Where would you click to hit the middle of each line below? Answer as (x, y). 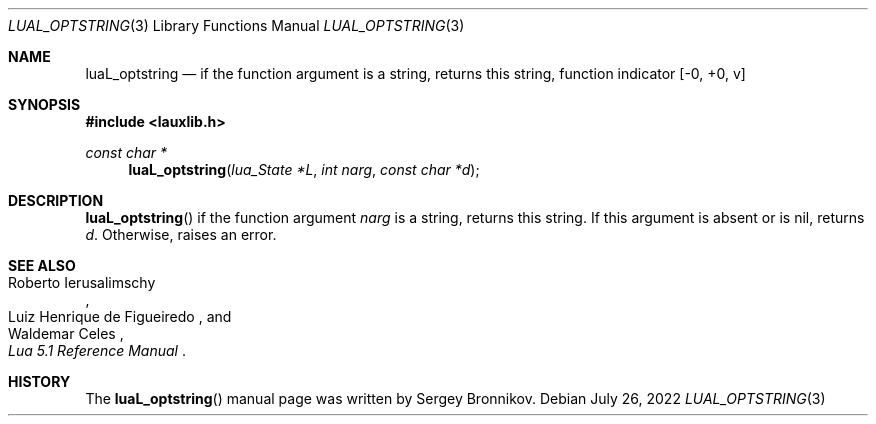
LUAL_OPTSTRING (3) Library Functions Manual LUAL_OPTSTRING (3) (236, 25)
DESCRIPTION (56, 200)
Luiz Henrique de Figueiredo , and (120, 316)
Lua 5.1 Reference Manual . (97, 350)
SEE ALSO (42, 265)
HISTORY (39, 381)
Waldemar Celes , (66, 333)
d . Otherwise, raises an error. (181, 234)
